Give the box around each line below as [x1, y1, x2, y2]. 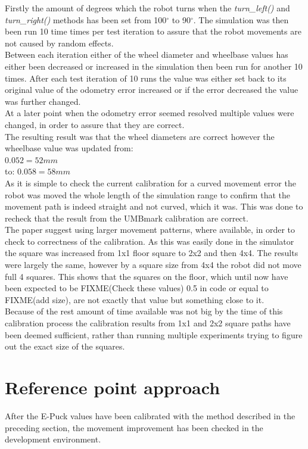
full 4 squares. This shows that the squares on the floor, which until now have [5, 270, 288, 282]
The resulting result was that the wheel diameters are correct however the [5, 130, 275, 142]
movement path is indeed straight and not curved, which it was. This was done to [5, 200, 303, 213]
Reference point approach [5, 375, 220, 399]
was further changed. [5, 95, 81, 107]
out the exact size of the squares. [5, 340, 125, 353]
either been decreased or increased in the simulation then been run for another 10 [5, 60, 303, 72]
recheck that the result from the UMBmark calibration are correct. [5, 211, 248, 224]
